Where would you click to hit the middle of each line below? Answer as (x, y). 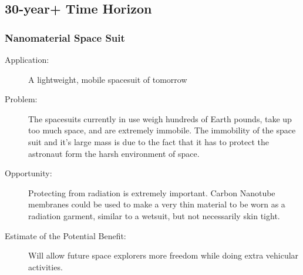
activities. (46, 266)
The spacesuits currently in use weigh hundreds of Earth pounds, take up (160, 118)
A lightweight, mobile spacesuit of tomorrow (108, 79)
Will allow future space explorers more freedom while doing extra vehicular (164, 255)
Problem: (21, 99)
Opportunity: (28, 173)
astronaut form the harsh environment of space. (114, 153)
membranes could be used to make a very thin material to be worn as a (157, 204)
